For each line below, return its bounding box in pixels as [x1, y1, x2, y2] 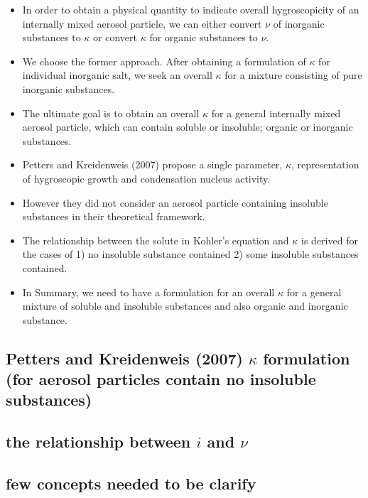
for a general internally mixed [211, 105, 341, 120]
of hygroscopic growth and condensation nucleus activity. [22, 170, 271, 185]
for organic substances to [149, 30, 258, 45]
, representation [291, 157, 359, 172]
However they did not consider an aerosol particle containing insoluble [22, 195, 328, 210]
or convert [93, 30, 138, 45]
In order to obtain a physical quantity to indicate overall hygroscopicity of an [22, 2, 359, 16]
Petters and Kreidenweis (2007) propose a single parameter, [22, 157, 283, 172]
